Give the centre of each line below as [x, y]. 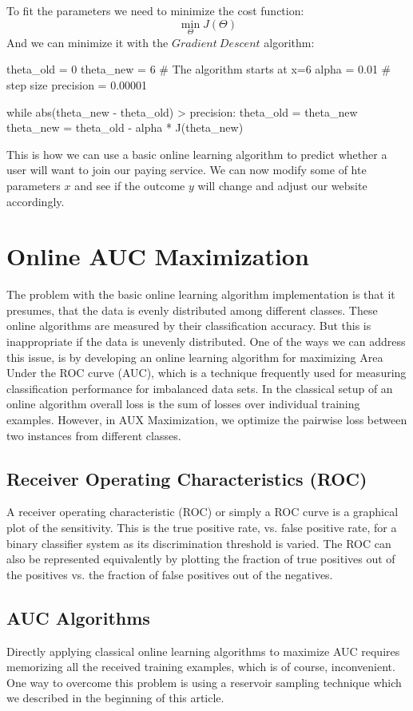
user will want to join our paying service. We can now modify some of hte [187, 170]
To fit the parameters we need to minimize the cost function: [155, 10]
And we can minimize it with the [87, 42]
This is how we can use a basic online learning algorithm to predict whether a [197, 154]
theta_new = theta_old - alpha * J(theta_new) [125, 127]
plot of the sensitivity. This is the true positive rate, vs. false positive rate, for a [202, 528]
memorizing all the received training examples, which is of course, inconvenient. [201, 667]
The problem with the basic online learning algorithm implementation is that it [201, 294]
